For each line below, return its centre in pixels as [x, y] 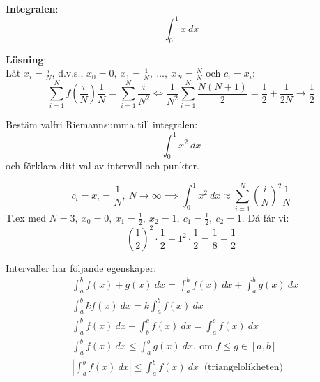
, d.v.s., [68, 73]
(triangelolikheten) [243, 367]
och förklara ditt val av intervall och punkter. [102, 166]
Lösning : [26, 59]
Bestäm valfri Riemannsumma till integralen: [102, 124]
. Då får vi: [265, 217]
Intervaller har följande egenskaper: [81, 268]
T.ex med [26, 217]
